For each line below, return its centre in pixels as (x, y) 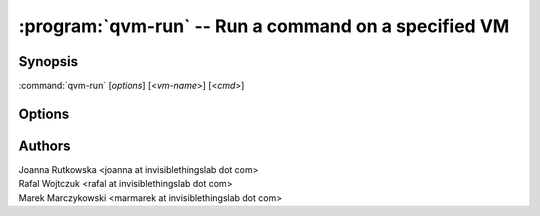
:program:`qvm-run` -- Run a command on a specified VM (264, 26)
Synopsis (48, 61)
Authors (44, 145)
